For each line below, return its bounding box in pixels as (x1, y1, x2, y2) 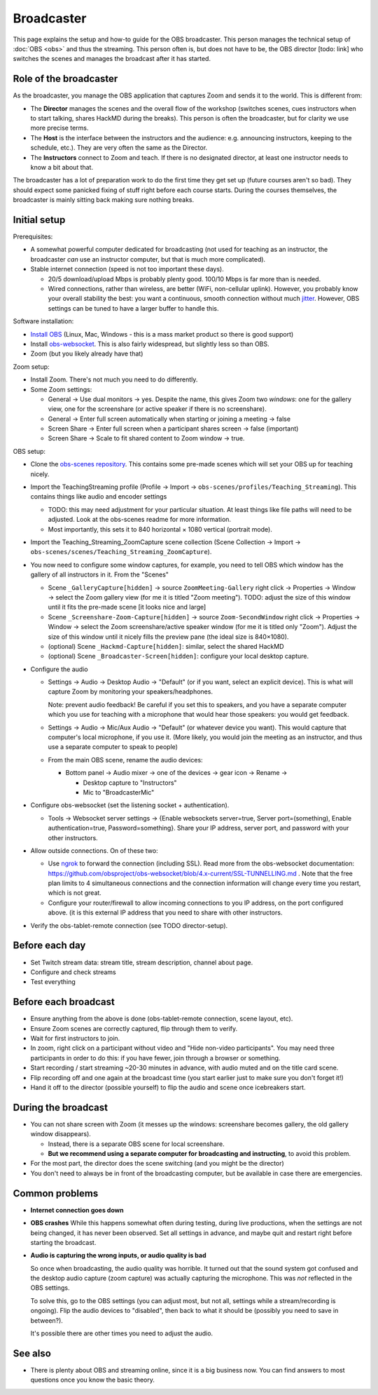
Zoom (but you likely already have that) (30, 349, 143, 358)
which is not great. (48, 889, 101, 897)
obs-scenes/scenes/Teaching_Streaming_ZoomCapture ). (30, 548, 212, 556)
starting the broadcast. (30, 1238, 97, 1246)
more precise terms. (30, 123, 89, 133)
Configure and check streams (30, 968, 116, 976)
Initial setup (13, 214, 66, 226)
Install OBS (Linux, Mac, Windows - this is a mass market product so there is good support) (30, 330, 294, 338)
